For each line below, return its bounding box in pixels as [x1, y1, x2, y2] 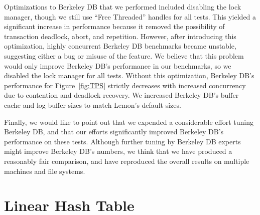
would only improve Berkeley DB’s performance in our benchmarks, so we [4, 60, 231, 71]
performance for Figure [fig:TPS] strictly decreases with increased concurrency [4, 80, 246, 90]
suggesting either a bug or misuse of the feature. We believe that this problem [4, 50, 244, 61]
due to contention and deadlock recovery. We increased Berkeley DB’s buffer [4, 90, 239, 100]
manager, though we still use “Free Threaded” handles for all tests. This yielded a [4, 11, 256, 22]
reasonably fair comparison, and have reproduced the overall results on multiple [4, 155, 249, 166]
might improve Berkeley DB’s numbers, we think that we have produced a [4, 146, 232, 156]
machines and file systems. [4, 165, 85, 176]
